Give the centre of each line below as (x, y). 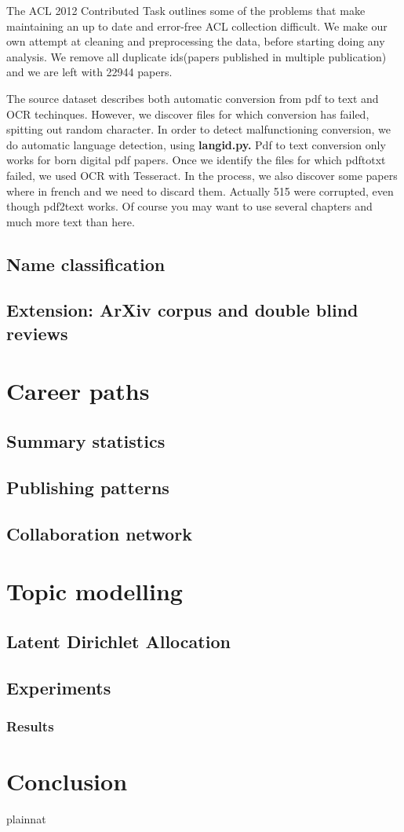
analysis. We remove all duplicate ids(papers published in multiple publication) (197, 56)
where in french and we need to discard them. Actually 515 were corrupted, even (200, 191)
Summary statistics (86, 441)
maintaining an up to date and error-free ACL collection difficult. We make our (197, 26)
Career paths (78, 391)
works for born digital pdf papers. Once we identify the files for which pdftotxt (196, 160)
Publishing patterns (88, 487)
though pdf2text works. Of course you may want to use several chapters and (189, 206)
